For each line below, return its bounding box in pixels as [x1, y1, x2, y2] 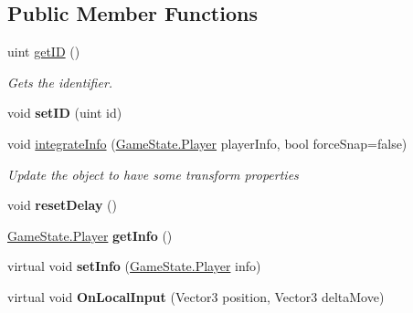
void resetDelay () [7, 195, 117, 214]
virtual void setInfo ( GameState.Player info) [7, 256, 261, 276]
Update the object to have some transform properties [7, 164, 299, 183]
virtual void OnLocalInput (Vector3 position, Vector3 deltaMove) [7, 287, 385, 306]
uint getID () [7, 42, 80, 61]
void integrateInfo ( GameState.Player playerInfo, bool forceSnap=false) [7, 133, 408, 152]
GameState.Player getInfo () [7, 225, 173, 245]
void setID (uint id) [7, 103, 122, 122]
